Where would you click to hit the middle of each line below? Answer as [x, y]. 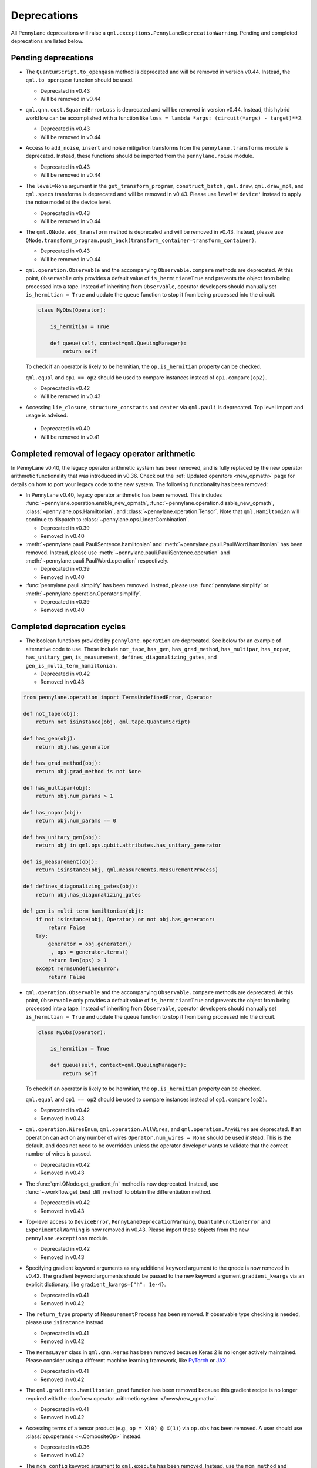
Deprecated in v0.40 [65, 429]
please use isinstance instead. [65, 1322]
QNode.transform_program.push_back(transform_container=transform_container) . [141, 240]
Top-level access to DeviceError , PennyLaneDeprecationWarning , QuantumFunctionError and [148, 1222]
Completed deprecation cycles [68, 627]
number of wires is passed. [58, 1154]
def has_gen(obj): [50, 739]
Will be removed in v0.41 [70, 437]
